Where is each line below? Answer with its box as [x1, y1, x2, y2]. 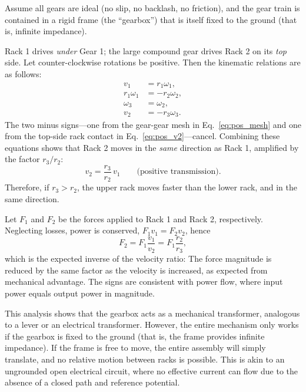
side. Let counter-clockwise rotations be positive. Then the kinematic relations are [5, 56, 301, 68]
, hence [185, 224, 211, 236]
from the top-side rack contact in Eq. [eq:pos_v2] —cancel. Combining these [5, 130, 280, 142]
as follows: [5, 67, 42, 80]
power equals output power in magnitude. [5, 287, 155, 299]
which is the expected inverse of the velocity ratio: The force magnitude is [5, 252, 272, 265]
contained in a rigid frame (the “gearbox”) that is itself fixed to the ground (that [5, 13, 297, 25]
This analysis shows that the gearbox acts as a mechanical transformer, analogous [5, 307, 300, 319]
